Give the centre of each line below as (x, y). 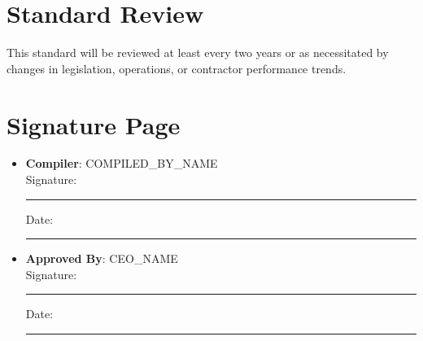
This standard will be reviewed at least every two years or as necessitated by (198, 52)
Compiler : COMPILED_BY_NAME (122, 163)
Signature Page (94, 124)
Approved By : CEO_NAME (102, 258)
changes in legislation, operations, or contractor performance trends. (177, 68)
